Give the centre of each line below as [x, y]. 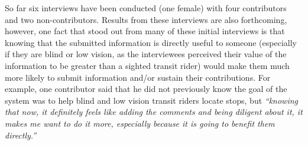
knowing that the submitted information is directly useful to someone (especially [151, 42]
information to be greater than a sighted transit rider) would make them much [147, 65]
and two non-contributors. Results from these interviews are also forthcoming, [146, 19]
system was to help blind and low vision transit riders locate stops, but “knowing [152, 100]
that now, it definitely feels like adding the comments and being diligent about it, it [154, 112]
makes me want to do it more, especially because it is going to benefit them [140, 123]
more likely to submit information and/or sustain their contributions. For [138, 77]
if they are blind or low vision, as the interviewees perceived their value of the [146, 54]
